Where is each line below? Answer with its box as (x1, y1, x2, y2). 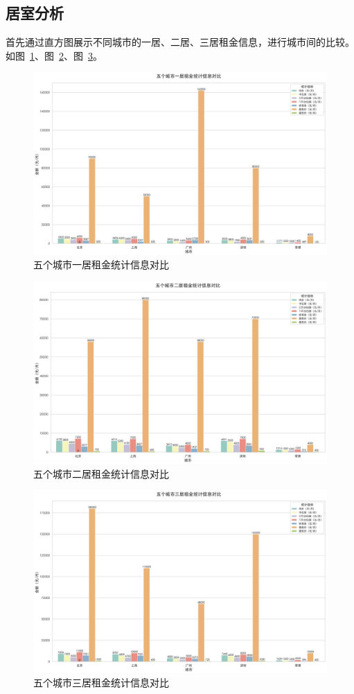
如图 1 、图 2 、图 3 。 (6, 48, 103, 62)
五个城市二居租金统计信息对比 (33, 466, 169, 480)
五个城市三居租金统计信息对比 (33, 675, 169, 690)
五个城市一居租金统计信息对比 (33, 257, 169, 272)
